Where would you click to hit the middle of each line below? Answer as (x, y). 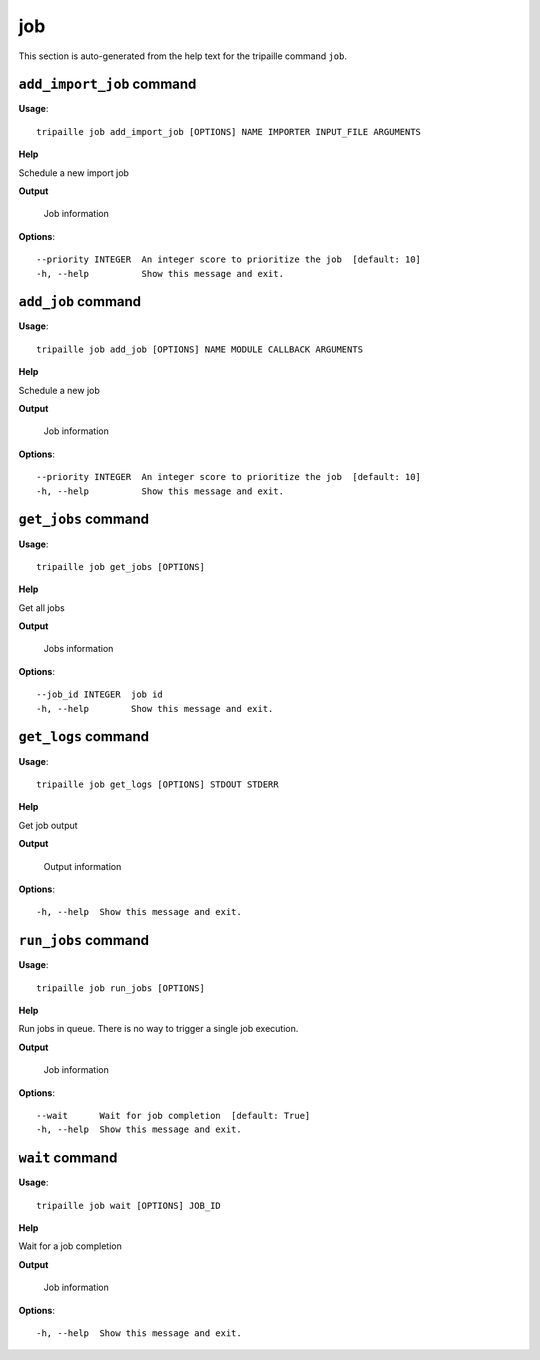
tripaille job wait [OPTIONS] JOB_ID (129, 1205)
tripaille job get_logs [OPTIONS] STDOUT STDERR (157, 784)
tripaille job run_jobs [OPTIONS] (120, 988)
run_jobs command (84, 940)
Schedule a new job (59, 390)
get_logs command (84, 736)
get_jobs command (84, 519)
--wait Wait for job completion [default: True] (173, 1115)
